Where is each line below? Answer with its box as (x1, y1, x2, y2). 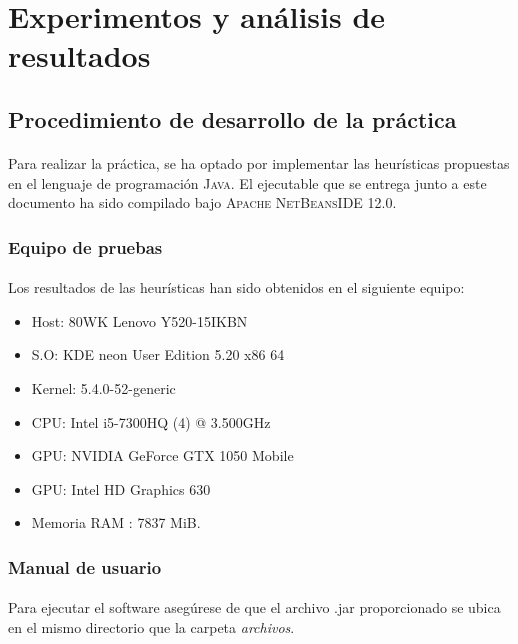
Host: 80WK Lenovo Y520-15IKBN (31, 310, 248, 331)
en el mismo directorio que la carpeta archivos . (8, 616, 295, 637)
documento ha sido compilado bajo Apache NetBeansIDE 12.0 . (8, 192, 397, 213)
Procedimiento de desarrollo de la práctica (8, 103, 457, 134)
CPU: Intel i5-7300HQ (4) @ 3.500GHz (31, 411, 271, 432)
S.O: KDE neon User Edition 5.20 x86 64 (31, 344, 285, 365)
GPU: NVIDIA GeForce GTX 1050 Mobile (31, 445, 294, 466)
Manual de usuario (8, 554, 162, 579)
